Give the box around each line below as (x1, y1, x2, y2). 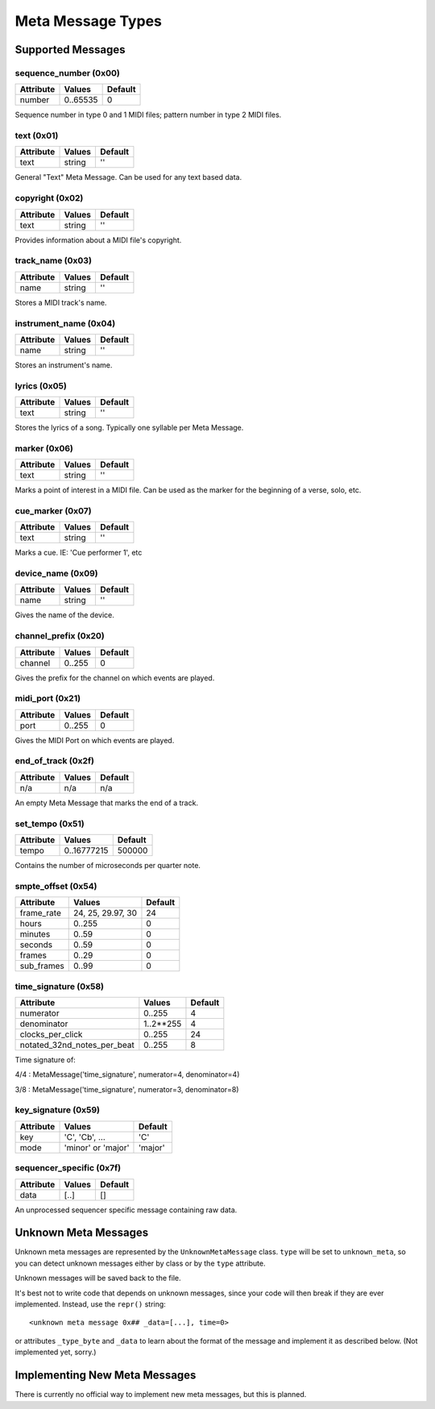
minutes (19, 929, 51, 940)
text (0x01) (14, 130, 59, 141)
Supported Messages (14, 43, 126, 56)
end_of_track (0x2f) (14, 755, 95, 767)
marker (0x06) (14, 443, 74, 454)
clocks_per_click (19, 1029, 83, 1040)
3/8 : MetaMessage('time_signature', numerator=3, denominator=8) (14, 1084, 239, 1094)
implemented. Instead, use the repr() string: (14, 1299, 167, 1309)
